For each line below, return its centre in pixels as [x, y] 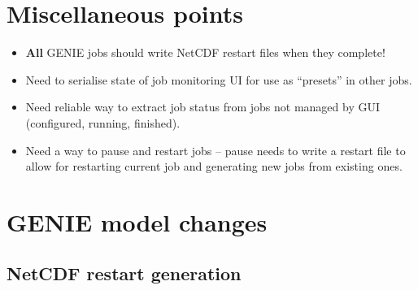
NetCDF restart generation [124, 273]
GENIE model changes [137, 221]
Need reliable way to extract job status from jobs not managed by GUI [202, 107]
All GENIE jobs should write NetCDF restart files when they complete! [205, 52]
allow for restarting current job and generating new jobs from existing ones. [214, 166]
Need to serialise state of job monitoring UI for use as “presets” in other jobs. [219, 79]
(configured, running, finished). [103, 122]
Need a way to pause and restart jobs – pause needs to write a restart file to [216, 150]
